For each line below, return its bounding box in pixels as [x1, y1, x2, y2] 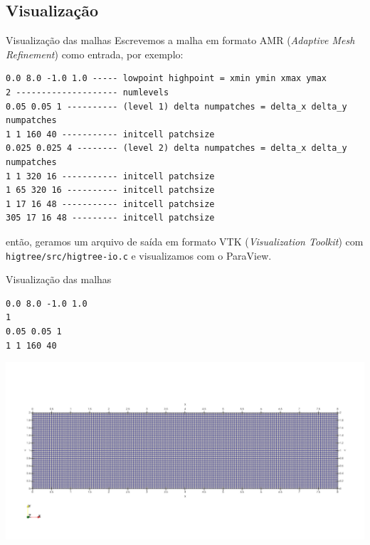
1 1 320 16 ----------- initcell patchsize [6, 171, 215, 181]
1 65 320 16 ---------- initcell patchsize [6, 185, 215, 196]
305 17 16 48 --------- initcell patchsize [6, 213, 215, 223]
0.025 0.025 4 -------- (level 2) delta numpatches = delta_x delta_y [6, 143, 347, 154]
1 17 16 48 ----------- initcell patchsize [6, 199, 215, 209]
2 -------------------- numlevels [6, 87, 169, 97]
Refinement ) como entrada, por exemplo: [6, 46, 184, 61]
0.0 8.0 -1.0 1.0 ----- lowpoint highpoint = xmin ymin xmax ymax [6, 73, 327, 84]
